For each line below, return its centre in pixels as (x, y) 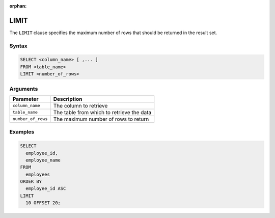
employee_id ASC (46, 189)
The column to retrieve (80, 105)
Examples (22, 132)
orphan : (18, 6)
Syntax (18, 46)
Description (68, 99)
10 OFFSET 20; (43, 203)
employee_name (43, 160)
